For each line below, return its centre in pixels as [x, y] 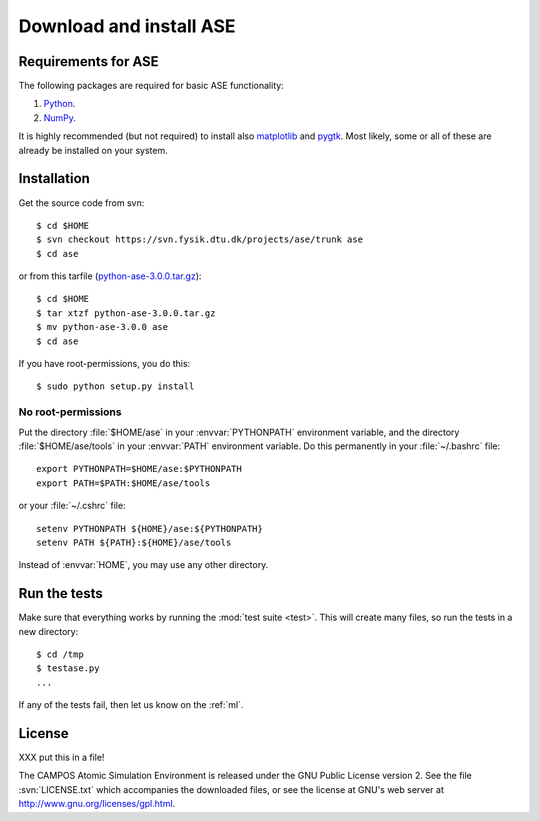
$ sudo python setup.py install [115, 386]
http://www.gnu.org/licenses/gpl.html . [97, 804]
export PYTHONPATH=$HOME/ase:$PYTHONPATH [139, 469]
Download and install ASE [127, 26]
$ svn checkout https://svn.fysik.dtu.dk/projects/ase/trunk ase [200, 239]
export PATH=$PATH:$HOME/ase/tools [123, 483]
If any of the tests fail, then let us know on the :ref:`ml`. [131, 705]
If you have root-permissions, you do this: [104, 364]
